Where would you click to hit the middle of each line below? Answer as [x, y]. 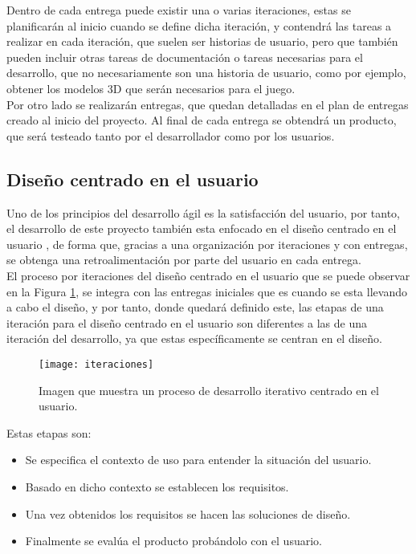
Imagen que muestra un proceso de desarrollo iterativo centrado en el [209, 390]
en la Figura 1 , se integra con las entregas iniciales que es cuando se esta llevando [207, 291]
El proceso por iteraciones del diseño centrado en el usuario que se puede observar [208, 275]
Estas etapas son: [49, 432]
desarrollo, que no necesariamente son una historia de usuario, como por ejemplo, [206, 73]
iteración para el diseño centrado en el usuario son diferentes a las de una [187, 322]
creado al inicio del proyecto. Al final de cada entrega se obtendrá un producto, [202, 120]
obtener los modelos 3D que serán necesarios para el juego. [151, 88]
